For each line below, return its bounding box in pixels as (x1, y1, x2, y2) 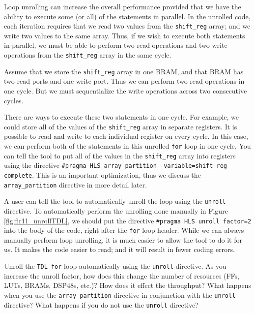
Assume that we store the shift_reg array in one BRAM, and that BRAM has (4, 66, 244, 76)
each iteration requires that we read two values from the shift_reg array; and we (4, 21, 251, 31)
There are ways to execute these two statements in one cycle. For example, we (4, 112, 239, 122)
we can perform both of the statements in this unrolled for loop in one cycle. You (4, 140, 251, 151)
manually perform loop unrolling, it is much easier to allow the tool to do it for (4, 234, 242, 245)
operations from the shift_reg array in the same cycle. (4, 50, 171, 60)
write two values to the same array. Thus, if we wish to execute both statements (4, 30, 245, 40)
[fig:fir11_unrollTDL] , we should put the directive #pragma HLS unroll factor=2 (4, 215, 252, 225)
